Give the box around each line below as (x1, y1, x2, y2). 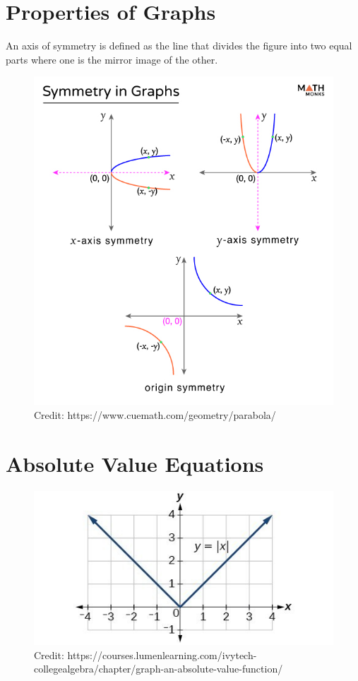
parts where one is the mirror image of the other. (6, 52, 218, 66)
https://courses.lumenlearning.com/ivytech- (67, 647, 257, 662)
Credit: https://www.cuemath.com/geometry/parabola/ (34, 407, 276, 422)
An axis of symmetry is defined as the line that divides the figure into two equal (6, 38, 352, 53)
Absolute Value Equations (6, 449, 264, 478)
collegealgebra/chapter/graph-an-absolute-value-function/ (34, 661, 283, 676)
